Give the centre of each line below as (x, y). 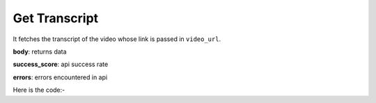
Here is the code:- (39, 90)
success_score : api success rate (61, 64)
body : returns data (40, 51)
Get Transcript (56, 18)
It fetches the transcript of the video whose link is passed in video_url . (117, 39)
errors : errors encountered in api (60, 77)
